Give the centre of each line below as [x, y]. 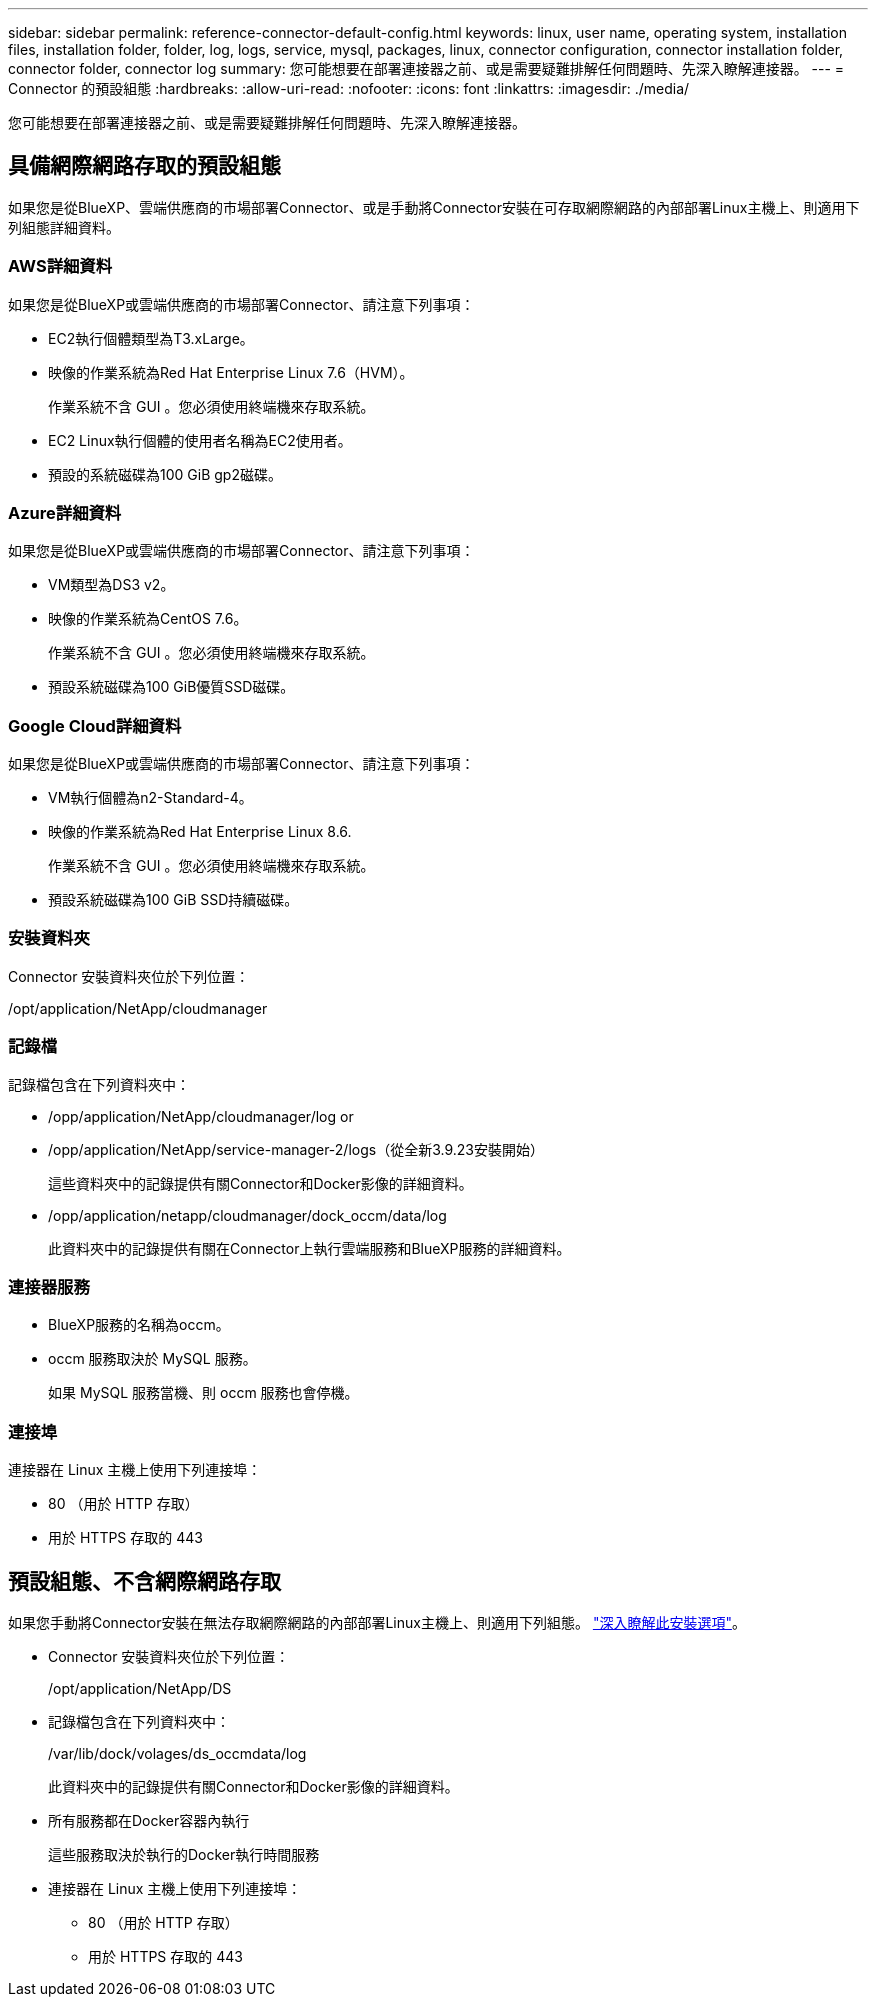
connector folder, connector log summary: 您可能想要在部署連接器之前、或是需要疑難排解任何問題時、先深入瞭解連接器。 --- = [426, 68]
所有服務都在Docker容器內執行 [149, 1820]
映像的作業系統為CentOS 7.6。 [148, 619]
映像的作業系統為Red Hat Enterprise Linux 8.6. [200, 832]
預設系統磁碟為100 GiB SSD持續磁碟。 [173, 900]
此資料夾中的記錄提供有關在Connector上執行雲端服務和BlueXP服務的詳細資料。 [309, 1248]
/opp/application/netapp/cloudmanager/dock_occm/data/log [247, 1215]
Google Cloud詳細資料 [95, 725]
